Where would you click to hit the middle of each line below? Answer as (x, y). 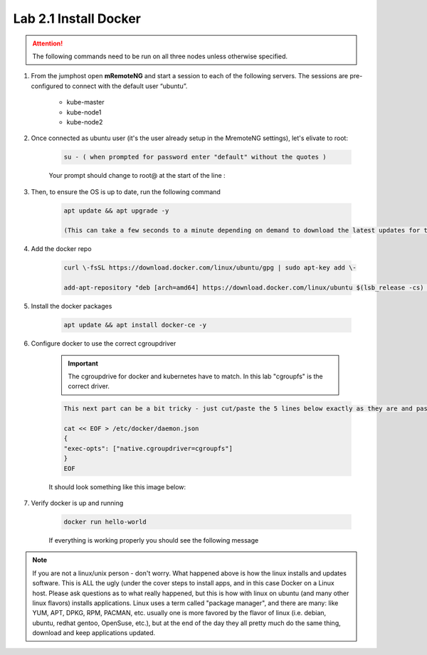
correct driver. (89, 386)
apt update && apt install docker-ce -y (135, 325)
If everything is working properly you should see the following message (154, 540)
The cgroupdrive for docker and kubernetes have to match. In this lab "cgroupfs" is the (195, 376)
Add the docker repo (61, 249)
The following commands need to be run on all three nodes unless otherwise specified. (160, 56)
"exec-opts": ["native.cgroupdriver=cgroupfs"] (148, 448)
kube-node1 (84, 112)
